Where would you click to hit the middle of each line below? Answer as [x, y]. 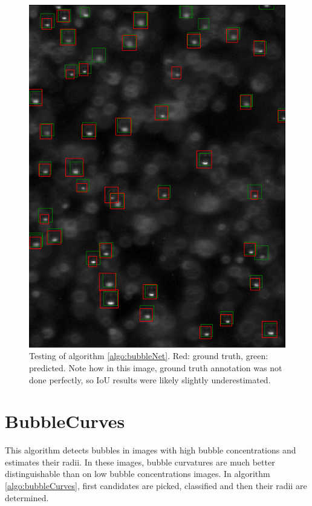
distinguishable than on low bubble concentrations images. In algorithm [138, 474]
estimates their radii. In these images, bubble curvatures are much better [140, 462]
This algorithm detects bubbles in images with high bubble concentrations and [151, 450]
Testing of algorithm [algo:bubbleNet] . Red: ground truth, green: [149, 356]
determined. [27, 497]
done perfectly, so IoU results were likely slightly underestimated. [150, 379]
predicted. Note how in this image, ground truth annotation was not [156, 367]
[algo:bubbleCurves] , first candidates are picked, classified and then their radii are [156, 486]
